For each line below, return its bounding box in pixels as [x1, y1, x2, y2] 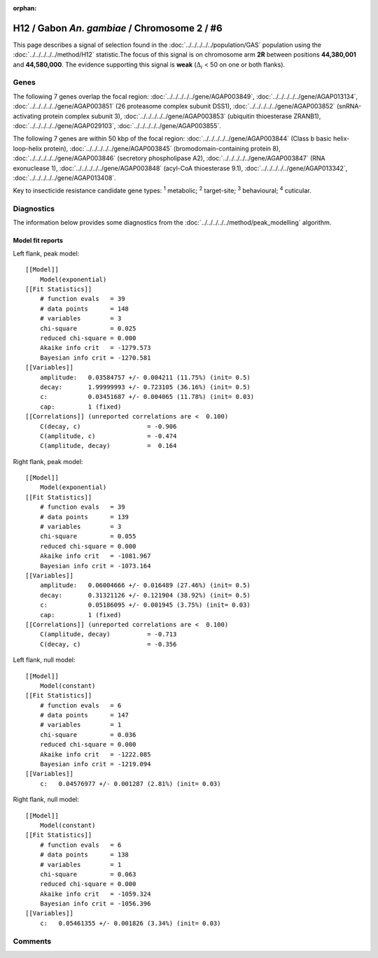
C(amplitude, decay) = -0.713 [39, 631, 177, 638]
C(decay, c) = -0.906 [39, 422, 177, 430]
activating [13, 112, 42, 120]
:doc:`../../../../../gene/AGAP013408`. [13, 174, 116, 182]
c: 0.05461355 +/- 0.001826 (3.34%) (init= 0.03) [39, 919, 221, 927]
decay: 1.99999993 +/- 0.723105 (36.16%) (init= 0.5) [39, 383, 251, 391]
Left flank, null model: [13, 656, 76, 664]
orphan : [13, 4, 37, 12]
